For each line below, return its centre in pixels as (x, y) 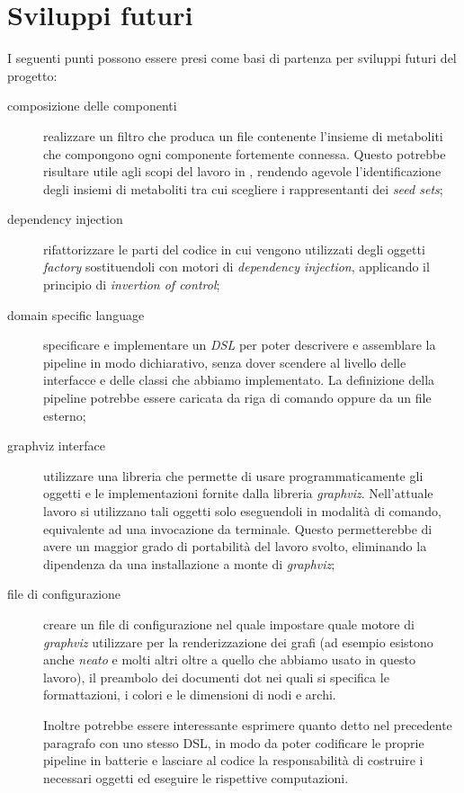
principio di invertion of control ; (132, 285)
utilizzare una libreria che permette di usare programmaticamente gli (233, 475)
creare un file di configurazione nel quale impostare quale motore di (229, 624)
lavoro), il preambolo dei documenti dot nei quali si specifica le (216, 677)
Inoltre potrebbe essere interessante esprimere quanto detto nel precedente (248, 724)
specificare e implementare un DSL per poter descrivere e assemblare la (240, 345)
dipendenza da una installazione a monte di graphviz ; (189, 563)
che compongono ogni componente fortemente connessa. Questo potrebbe (245, 153)
